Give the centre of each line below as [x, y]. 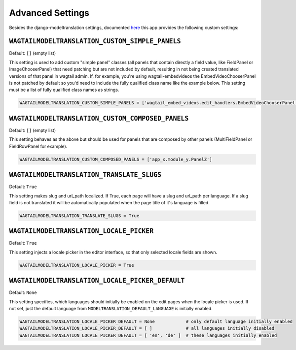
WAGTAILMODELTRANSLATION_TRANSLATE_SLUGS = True [79, 216]
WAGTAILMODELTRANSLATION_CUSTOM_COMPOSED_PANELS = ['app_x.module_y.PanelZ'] [116, 159]
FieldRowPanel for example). [38, 146]
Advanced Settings [49, 13]
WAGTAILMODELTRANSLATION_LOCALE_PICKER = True [77, 265]
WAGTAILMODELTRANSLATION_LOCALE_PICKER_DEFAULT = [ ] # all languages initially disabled [147, 328]
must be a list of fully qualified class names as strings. [64, 90]
